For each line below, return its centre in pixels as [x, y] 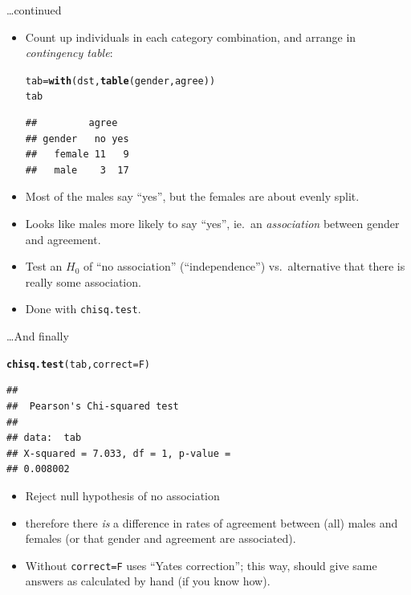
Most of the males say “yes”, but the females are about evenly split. [192, 196]
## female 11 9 [77, 155]
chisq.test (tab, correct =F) [78, 364]
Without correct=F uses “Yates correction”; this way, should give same [201, 565]
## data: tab [44, 438]
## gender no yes [77, 139]
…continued [34, 10]
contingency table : [69, 53]
